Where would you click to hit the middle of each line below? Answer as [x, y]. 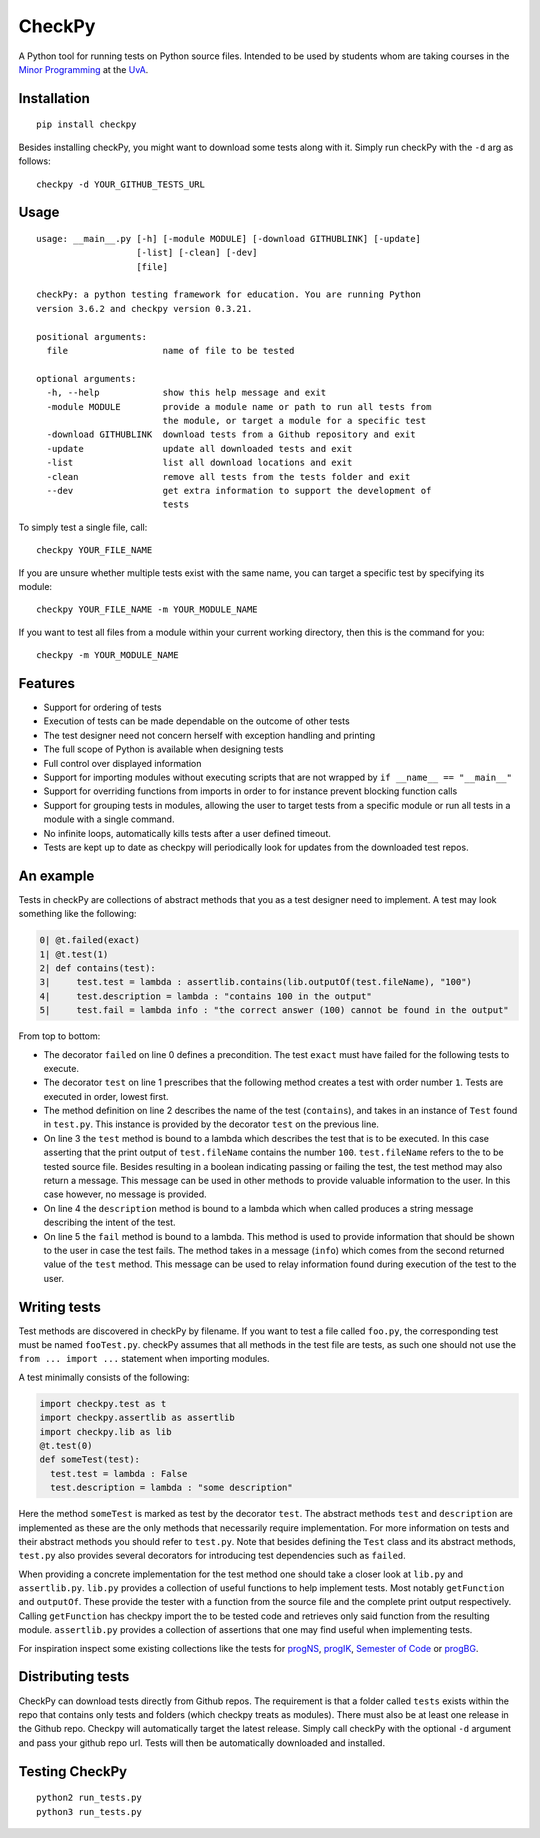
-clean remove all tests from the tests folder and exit [228, 476]
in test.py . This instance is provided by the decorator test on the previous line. [211, 1124]
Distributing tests [74, 1676]
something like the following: [77, 914]
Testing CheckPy [73, 1771]
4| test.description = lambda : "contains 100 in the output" [205, 996]
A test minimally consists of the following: [104, 1377]
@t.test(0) [66, 1445]
